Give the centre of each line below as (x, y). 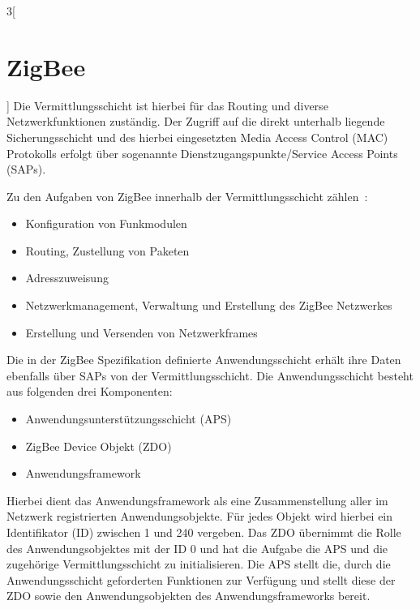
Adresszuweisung (67, 278)
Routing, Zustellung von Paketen (107, 250)
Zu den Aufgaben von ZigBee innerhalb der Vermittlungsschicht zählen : (187, 196)
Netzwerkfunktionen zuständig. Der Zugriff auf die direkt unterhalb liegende (196, 121)
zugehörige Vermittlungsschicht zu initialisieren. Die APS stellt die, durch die (199, 564)
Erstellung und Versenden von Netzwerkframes (141, 332)
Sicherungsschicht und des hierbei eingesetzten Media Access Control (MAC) (197, 137)
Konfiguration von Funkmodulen (106, 223)
